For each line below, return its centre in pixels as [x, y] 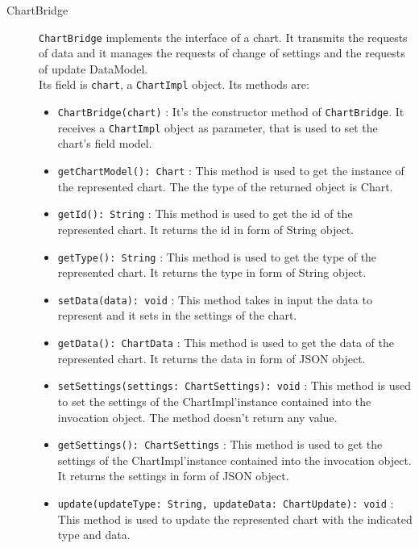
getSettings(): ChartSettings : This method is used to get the [220, 444]
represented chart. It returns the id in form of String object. [205, 229]
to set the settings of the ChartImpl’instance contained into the [214, 401]
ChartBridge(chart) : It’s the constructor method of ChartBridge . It [231, 112]
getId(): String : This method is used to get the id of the [205, 213]
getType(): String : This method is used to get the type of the [217, 256]
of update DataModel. [93, 68]
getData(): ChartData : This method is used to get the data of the [226, 342]
